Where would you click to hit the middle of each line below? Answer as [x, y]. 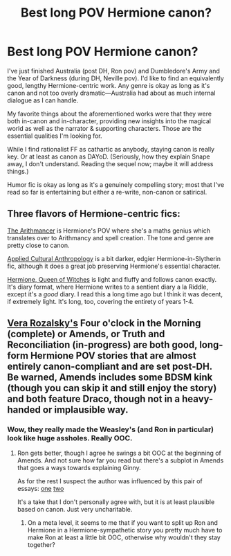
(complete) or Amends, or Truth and [86, 334]
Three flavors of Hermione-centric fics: [94, 214]
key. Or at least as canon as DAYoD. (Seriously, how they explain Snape [109, 156]
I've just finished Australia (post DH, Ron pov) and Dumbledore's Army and [113, 71]
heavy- [198, 399]
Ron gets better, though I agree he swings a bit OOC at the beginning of [119, 453]
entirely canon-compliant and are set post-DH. [110, 367]
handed [24, 410]
